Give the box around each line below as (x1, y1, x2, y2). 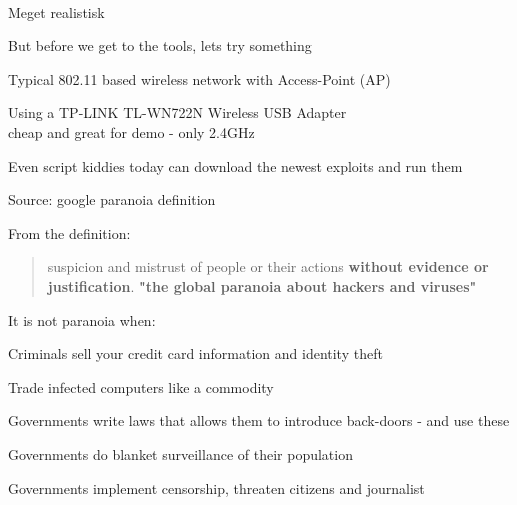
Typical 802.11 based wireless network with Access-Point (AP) (8, 68, 391, 89)
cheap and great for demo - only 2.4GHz (8, 121, 255, 142)
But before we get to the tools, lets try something (8, 35, 312, 56)
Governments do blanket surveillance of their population (8, 443, 353, 464)
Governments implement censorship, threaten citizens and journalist (8, 477, 425, 498)
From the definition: (8, 222, 131, 243)
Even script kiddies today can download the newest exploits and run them (8, 155, 463, 176)
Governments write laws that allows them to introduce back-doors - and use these (8, 410, 510, 431)
